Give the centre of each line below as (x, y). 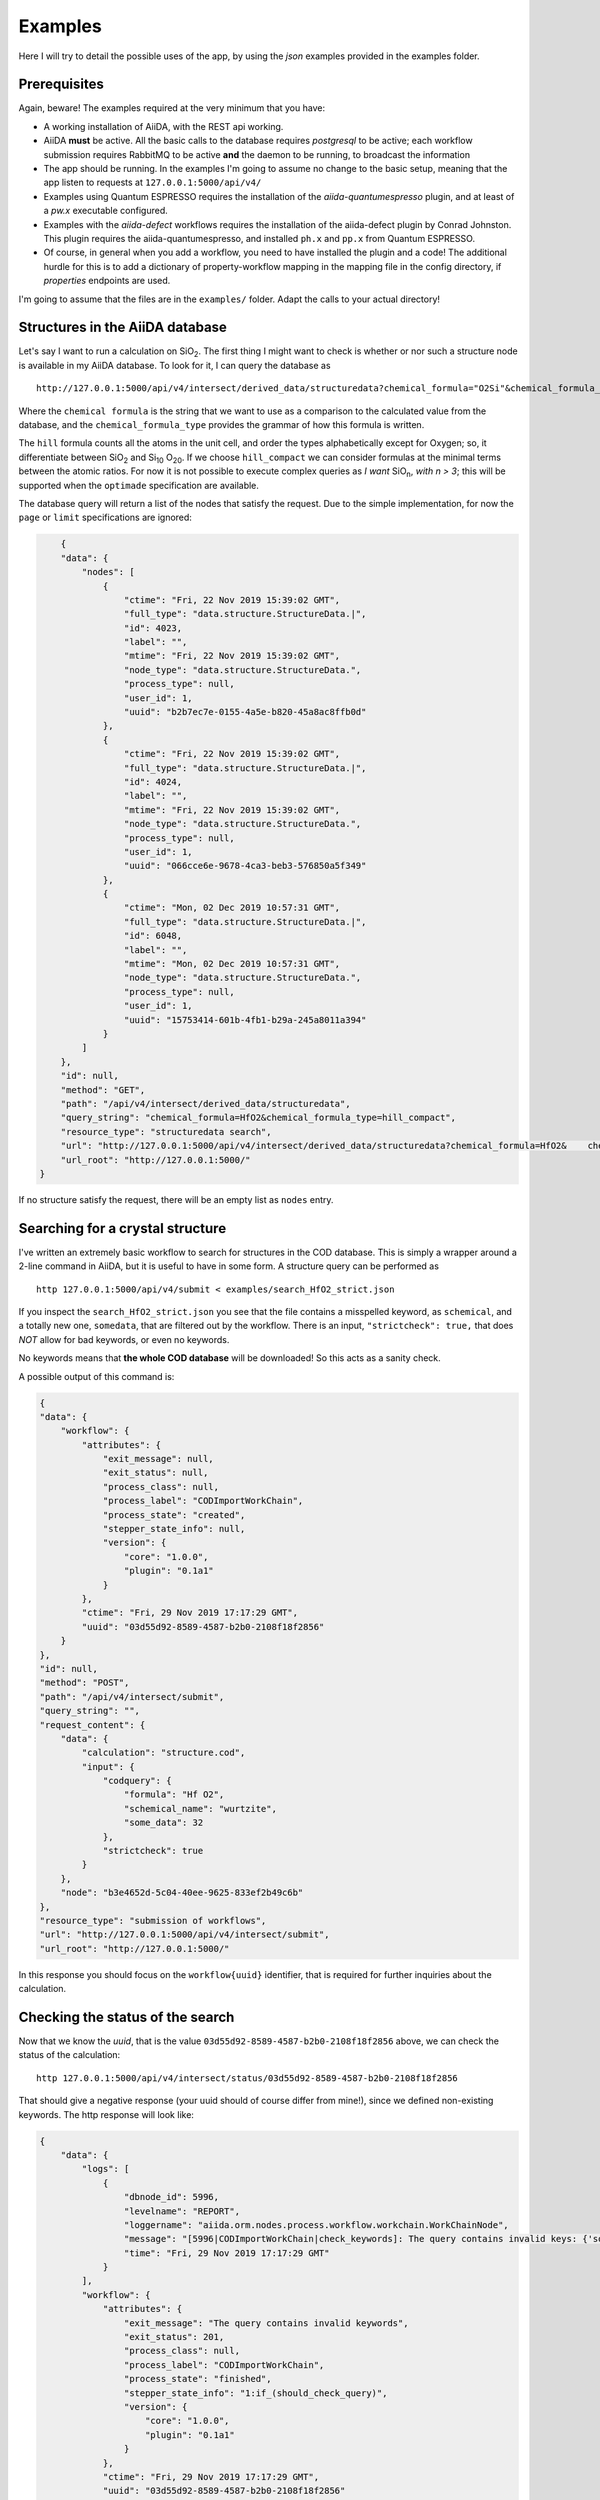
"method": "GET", (103, 1089)
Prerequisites (61, 84)
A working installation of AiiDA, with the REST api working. (163, 126)
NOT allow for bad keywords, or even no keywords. (124, 1339)
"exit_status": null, (155, 1473)
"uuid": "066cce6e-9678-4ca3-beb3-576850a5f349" (245, 866)
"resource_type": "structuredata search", (166, 1131)
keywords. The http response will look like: (106, 2114)
